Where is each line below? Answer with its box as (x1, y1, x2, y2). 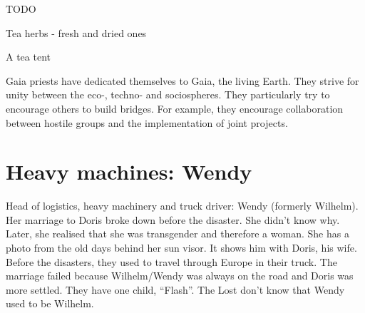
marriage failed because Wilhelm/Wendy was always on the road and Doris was (6, 268, 354, 283)
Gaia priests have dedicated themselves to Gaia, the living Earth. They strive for (6, 73, 359, 88)
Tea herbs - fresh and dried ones (6, 25, 147, 40)
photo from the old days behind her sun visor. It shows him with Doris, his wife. (6, 240, 357, 255)
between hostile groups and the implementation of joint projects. (6, 115, 288, 130)
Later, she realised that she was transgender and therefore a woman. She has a (6, 226, 349, 241)
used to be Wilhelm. (6, 296, 94, 311)
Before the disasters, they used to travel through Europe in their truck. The (6, 254, 337, 269)
